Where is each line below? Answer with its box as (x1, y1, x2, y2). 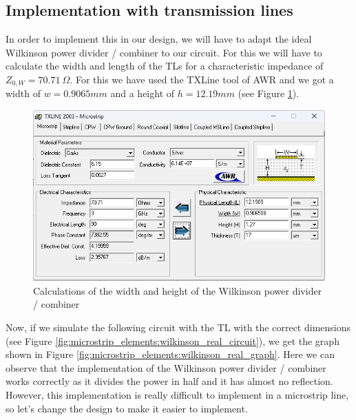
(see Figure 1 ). (238, 86, 300, 101)
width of (6, 86, 41, 101)
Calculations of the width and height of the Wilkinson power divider (33, 283, 322, 297)
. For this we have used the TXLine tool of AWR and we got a (70, 72, 334, 86)
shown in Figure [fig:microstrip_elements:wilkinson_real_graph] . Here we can (6, 347, 335, 361)
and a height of (110, 86, 175, 101)
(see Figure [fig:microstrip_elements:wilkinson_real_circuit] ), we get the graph (6, 333, 339, 348)
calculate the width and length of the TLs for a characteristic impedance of (6, 59, 324, 73)
